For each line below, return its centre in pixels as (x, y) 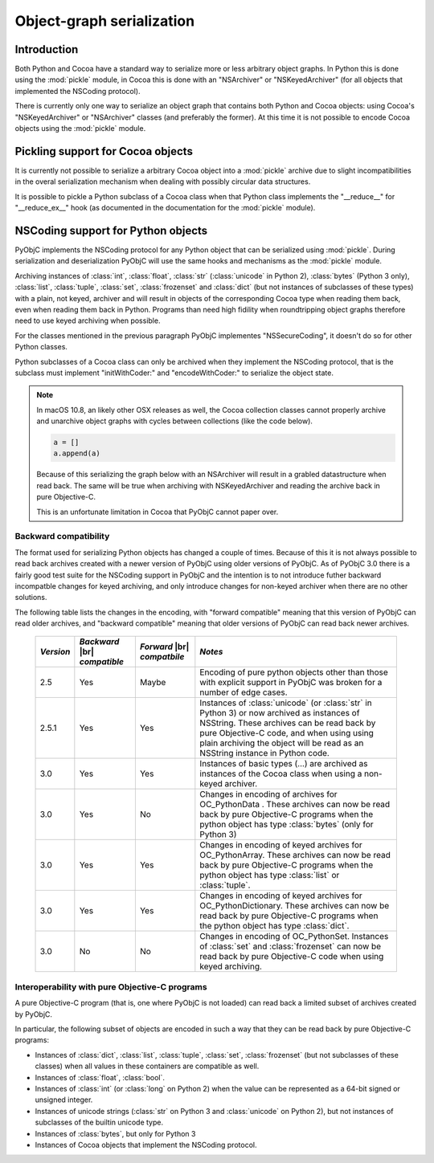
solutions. (31, 598)
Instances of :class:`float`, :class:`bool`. (100, 1077)
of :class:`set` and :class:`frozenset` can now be (291, 946)
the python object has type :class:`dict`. (274, 926)
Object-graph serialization (105, 21)
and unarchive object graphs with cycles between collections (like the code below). (175, 421)
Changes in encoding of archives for (268, 794)
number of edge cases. (244, 692)
